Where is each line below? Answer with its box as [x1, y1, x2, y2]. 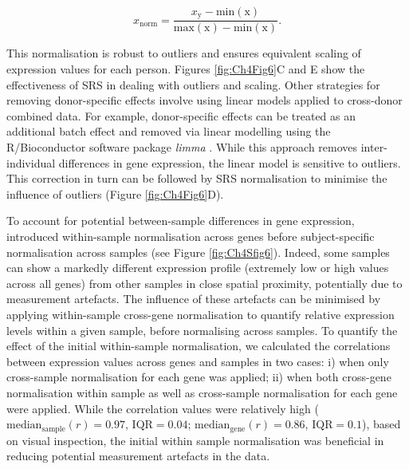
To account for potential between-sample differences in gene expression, [6, 212, 355, 229]
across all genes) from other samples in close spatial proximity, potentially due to [6, 274, 403, 291]
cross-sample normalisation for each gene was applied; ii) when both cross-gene [6, 368, 391, 385]
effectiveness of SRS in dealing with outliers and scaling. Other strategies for [6, 76, 380, 93]
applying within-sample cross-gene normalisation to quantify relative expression [6, 305, 395, 322]
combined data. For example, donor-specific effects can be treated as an [6, 107, 356, 124]
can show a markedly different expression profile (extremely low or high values [6, 259, 389, 276]
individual [6, 154, 56, 171]
